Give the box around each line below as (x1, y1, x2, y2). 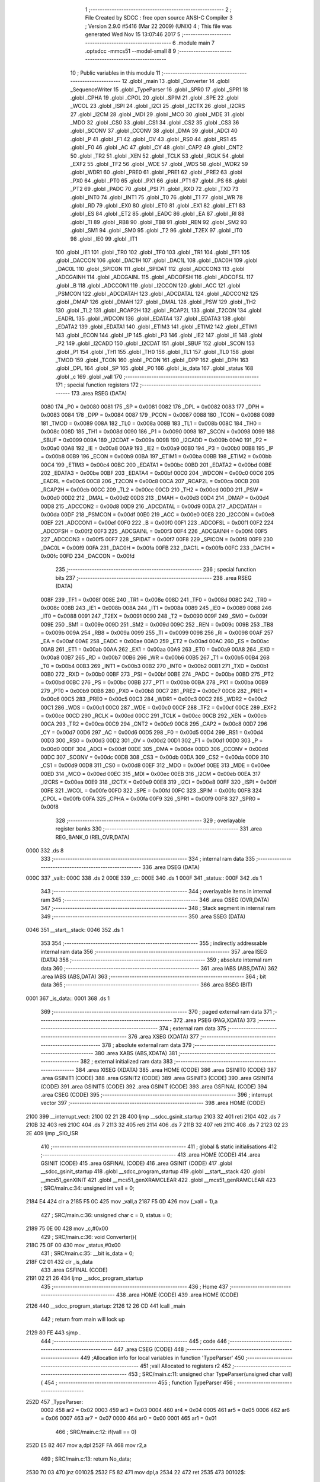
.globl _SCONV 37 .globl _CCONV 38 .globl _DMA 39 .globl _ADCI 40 (70, 127, 238, 135)
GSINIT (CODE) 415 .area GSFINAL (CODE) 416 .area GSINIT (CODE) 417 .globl (40, 1160, 232, 1167)
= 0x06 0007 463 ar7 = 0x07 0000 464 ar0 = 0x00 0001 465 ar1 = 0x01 (40, 1414, 217, 1422)
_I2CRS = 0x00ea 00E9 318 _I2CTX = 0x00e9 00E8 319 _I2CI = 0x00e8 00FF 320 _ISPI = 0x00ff (40, 778, 277, 785)
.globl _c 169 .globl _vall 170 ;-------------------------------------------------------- (55, 373, 259, 380)
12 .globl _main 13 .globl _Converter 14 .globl (121, 78, 230, 85)
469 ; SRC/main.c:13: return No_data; (40, 1455, 132, 1462)
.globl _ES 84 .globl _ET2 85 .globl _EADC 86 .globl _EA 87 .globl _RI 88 (70, 210, 245, 218)
